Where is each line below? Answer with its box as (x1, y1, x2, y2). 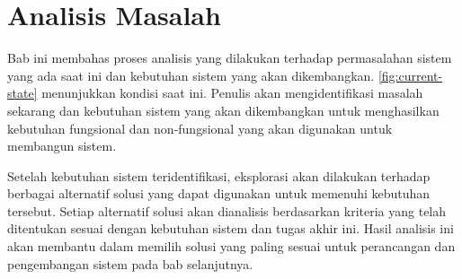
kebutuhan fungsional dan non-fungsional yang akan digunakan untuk (7, 118, 393, 137)
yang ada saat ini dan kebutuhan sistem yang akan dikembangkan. (7, 65, 375, 84)
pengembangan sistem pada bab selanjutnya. (7, 254, 253, 273)
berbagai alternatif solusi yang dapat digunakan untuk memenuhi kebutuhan (7, 184, 431, 203)
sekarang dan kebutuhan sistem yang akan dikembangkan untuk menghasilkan (7, 100, 440, 119)
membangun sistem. (7, 136, 117, 155)
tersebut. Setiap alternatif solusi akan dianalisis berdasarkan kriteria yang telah (7, 201, 447, 220)
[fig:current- (378, 65, 443, 84)
